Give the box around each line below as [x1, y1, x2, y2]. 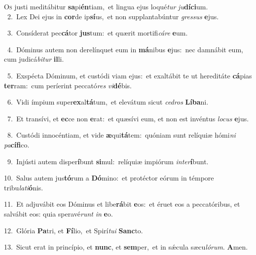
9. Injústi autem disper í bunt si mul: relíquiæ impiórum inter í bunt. [7, 156, 209, 166]
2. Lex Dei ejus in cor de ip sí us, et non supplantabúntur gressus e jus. [7, 11, 219, 21]
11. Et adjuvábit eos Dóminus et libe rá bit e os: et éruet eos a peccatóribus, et [4, 199, 240, 209]
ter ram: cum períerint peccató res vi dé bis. [4, 80, 132, 90]
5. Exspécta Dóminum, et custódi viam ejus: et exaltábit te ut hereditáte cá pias [7, 70, 252, 80]
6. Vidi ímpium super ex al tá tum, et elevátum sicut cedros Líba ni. [7, 97, 209, 107]
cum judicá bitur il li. [4, 54, 64, 64]
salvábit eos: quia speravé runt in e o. [4, 208, 113, 219]
